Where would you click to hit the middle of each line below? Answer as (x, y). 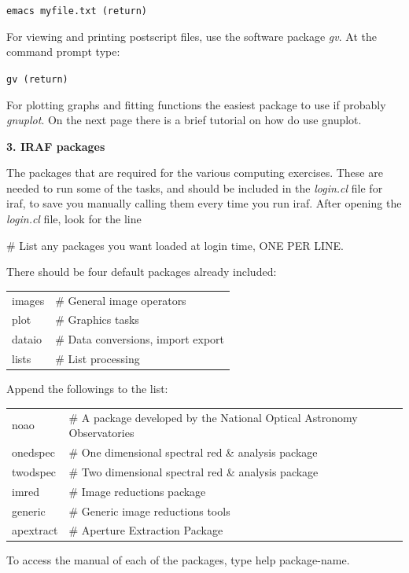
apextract (35, 530)
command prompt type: (63, 51)
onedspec (33, 452)
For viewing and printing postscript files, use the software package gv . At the (192, 36)
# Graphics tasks (97, 320)
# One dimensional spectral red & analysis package (193, 452)
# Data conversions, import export (140, 339)
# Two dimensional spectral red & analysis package (193, 471)
